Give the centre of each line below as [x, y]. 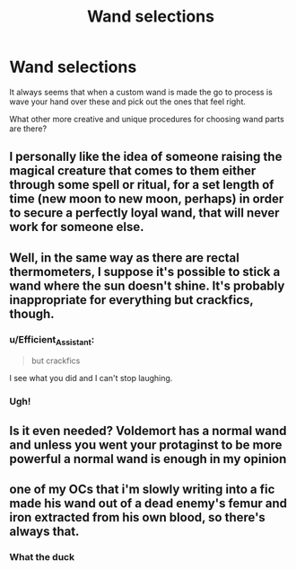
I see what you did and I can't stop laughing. [91, 379]
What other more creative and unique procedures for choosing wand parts [147, 119]
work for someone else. [77, 227]
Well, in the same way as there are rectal [124, 258]
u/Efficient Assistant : [52, 340]
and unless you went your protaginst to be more [146, 445]
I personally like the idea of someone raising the [146, 157]
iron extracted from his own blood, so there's [138, 517]
